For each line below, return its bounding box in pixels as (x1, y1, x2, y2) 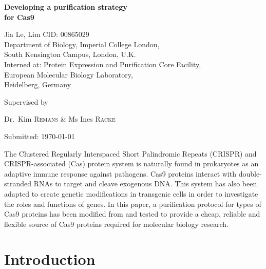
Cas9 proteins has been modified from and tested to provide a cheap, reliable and (4, 208, 260, 219)
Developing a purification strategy (4, 2, 127, 12)
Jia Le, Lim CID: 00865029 (4, 29, 89, 40)
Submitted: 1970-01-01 (4, 130, 75, 141)
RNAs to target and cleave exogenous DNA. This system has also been (33, 178, 257, 189)
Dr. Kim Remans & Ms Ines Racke (4, 113, 116, 124)
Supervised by (4, 96, 48, 107)
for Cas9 (4, 11, 34, 22)
